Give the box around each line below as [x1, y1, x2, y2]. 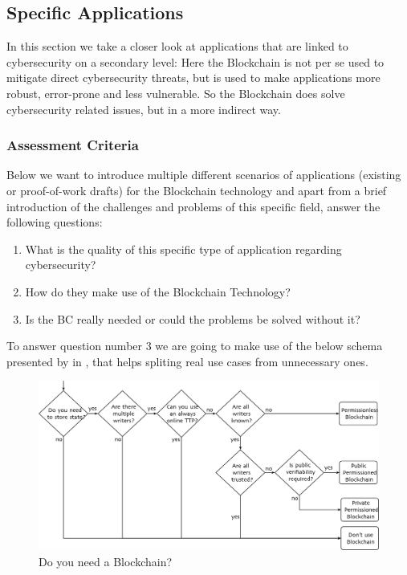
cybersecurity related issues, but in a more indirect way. [6, 100, 281, 117]
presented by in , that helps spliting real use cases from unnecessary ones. [6, 353, 368, 369]
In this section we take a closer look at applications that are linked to [6, 38, 348, 55]
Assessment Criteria [6, 135, 139, 155]
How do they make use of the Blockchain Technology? [25, 283, 291, 300]
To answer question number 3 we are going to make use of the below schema [6, 337, 383, 354]
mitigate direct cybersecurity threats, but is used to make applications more [6, 69, 381, 86]
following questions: [6, 214, 103, 230]
